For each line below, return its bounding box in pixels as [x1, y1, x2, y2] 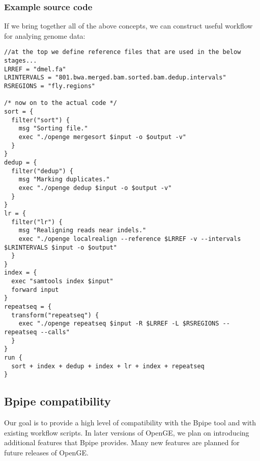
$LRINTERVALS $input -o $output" [4, 243, 117, 251]
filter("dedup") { [11, 167, 74, 175]
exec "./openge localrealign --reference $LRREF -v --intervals [18, 235, 241, 242]
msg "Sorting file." [18, 125, 88, 132]
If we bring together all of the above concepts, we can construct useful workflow [4, 20, 253, 31]
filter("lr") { [11, 218, 63, 226]
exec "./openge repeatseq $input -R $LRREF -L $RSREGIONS [18, 320, 219, 328]
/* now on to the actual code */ [4, 99, 117, 107]
